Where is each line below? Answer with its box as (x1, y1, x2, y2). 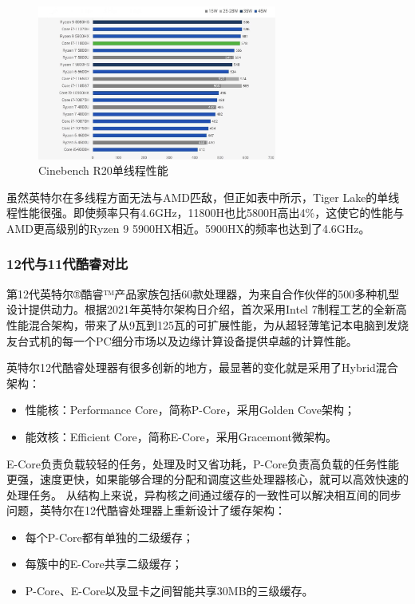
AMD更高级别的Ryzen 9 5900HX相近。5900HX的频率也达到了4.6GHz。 (6, 219, 370, 236)
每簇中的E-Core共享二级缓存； (25, 555, 183, 572)
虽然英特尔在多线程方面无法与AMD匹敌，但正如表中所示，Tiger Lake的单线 (6, 188, 400, 205)
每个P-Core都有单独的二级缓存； (25, 528, 194, 545)
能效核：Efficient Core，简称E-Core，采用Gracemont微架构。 (25, 428, 338, 444)
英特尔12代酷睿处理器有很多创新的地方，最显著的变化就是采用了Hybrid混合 (6, 359, 398, 376)
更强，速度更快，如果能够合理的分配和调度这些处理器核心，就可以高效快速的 (6, 471, 409, 488)
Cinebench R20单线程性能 (38, 162, 168, 179)
